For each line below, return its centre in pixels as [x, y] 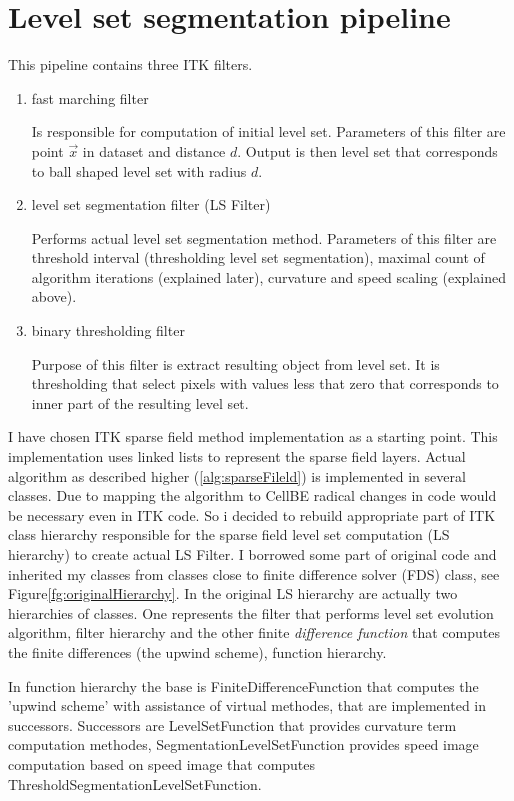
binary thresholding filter [108, 330]
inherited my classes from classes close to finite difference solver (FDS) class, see [254, 573]
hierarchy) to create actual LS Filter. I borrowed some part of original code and [252, 554]
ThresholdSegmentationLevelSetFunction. [135, 783]
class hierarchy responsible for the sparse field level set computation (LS [229, 534]
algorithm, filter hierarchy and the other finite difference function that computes [254, 632]
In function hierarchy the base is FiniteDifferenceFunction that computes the [243, 685]
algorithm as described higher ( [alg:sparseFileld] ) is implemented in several [237, 475]
